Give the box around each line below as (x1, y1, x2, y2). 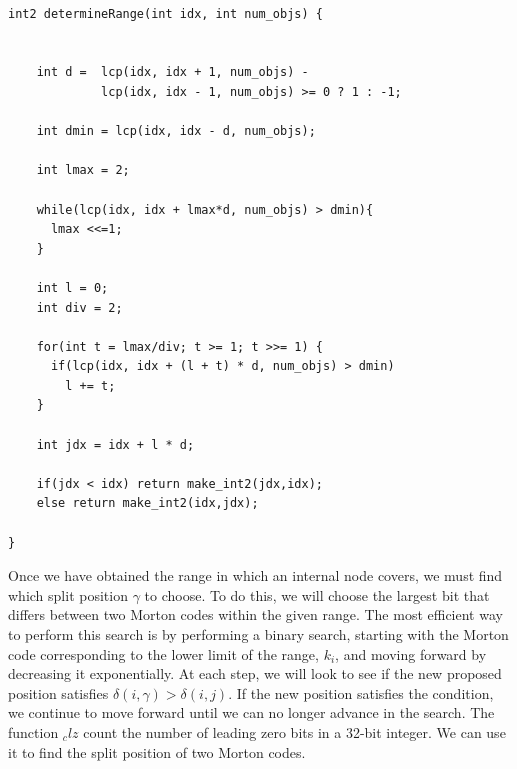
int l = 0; (36, 280, 109, 295)
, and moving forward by (335, 643, 487, 664)
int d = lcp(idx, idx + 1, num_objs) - (36, 65, 309, 80)
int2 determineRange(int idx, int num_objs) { (8, 6, 323, 21)
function (8, 721, 59, 742)
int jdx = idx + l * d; (36, 437, 195, 452)
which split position (8, 584, 128, 605)
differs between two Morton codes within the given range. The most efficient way (8, 604, 503, 625)
